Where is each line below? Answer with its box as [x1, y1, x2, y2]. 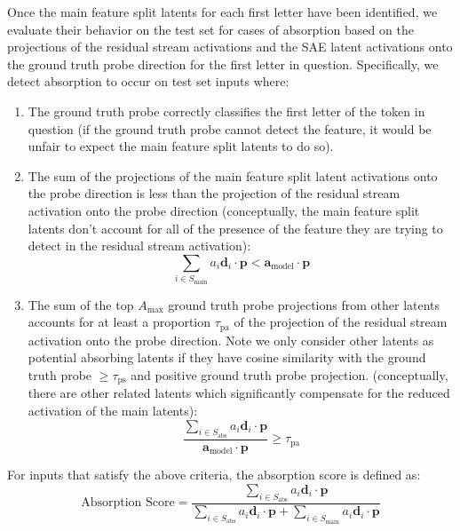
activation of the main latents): [28, 400, 198, 419]
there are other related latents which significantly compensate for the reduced [28, 384, 450, 402]
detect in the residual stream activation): [28, 236, 251, 255]
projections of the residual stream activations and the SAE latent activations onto [7, 37, 453, 56]
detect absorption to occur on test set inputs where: [7, 72, 289, 91]
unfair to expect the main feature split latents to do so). [28, 137, 334, 155]
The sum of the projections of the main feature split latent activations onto [28, 166, 438, 185]
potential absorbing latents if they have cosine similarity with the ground [28, 348, 426, 367]
